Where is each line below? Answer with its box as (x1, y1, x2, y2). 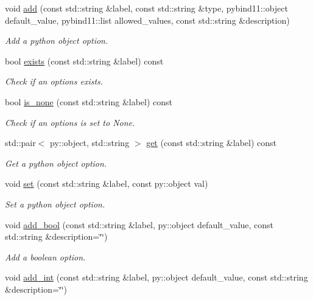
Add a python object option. (5, 34, 108, 47)
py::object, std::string (50, 136, 130, 149)
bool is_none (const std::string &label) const (5, 95, 173, 108)
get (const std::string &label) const (146, 136, 276, 149)
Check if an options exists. (5, 75, 104, 88)
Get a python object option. (5, 156, 107, 169)
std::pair (5, 136, 36, 149)
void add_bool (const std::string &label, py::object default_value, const (5, 218, 274, 231)
